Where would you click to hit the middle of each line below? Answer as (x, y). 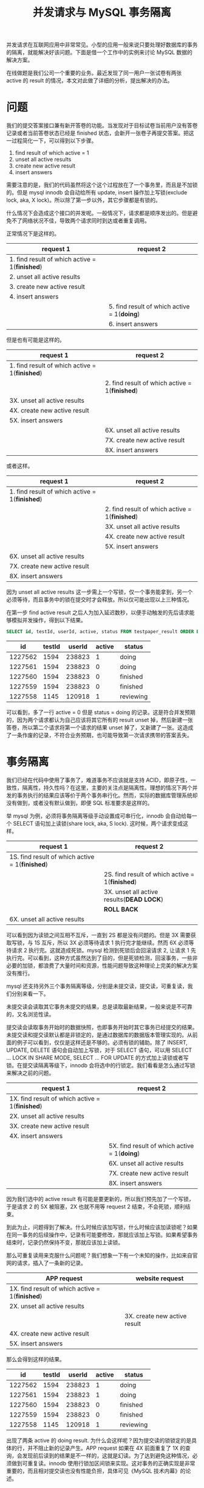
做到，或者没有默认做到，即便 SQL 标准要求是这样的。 (85, 802)
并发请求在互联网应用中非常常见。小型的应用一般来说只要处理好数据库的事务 (102, 45)
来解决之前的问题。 (30, 1072)
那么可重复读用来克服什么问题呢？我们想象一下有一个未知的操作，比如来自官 (102, 1255)
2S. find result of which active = (149, 874)
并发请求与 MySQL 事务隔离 (102, 12)
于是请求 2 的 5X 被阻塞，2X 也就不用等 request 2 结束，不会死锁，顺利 (96, 1206)
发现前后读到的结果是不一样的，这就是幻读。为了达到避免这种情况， (107, 1455)
